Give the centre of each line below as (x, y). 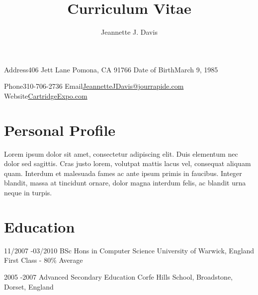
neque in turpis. (28, 192)
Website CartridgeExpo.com (46, 95)
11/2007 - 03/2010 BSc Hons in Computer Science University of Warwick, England (129, 250)
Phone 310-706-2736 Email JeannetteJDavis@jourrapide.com (94, 86)
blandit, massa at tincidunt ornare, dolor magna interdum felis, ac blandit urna (125, 183)
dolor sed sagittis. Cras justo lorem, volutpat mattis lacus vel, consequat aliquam (128, 163)
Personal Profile (60, 130)
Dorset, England (29, 286)
